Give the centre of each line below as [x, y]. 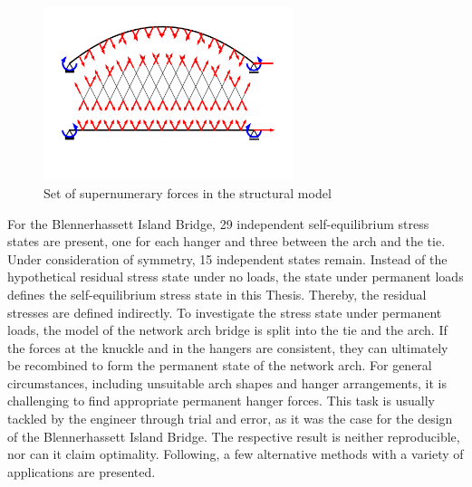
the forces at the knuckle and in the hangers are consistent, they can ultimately [228, 347]
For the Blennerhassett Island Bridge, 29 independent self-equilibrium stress [218, 223]
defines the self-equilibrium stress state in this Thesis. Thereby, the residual [217, 294]
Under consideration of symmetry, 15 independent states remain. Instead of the [227, 258]
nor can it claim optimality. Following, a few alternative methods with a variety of [236, 454]
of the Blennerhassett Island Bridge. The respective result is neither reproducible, [234, 436]
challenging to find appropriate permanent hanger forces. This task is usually [221, 401]
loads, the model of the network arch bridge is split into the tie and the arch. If [227, 330]
